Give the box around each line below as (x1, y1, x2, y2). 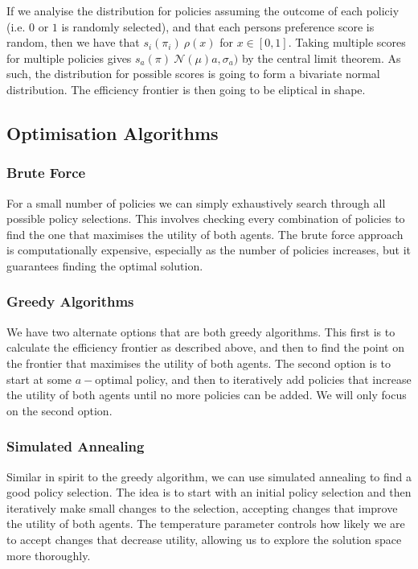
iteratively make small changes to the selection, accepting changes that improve (6, 499, 398, 516)
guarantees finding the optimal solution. (6, 257, 203, 274)
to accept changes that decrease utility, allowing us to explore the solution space (6, 530, 402, 547)
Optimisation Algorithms (6, 120, 219, 145)
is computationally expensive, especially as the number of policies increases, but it (6, 241, 412, 258)
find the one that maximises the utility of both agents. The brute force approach (6, 225, 404, 242)
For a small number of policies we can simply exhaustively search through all (6, 194, 386, 211)
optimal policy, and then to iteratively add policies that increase (95, 370, 412, 387)
